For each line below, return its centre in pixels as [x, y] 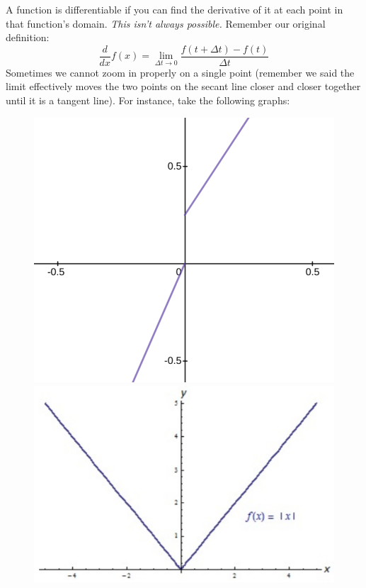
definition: [28, 37]
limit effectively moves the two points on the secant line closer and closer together [183, 86]
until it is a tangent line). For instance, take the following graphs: [148, 100]
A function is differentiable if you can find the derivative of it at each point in [175, 9]
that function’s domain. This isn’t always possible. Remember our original [166, 23]
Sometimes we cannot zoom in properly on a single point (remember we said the [180, 72]
